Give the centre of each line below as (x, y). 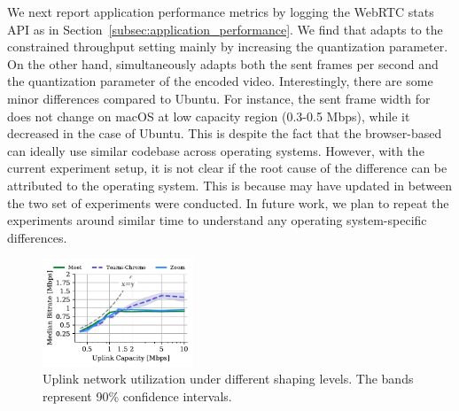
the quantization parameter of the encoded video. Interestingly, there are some (220, 81)
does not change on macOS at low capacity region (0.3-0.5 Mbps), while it (209, 116)
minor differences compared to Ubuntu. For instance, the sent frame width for (219, 98)
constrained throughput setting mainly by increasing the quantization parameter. (228, 47)
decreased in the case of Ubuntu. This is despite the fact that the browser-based (225, 133)
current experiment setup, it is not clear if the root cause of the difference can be (227, 168)
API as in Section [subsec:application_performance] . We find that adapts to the (225, 29)
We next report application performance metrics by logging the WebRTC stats (221, 12)
